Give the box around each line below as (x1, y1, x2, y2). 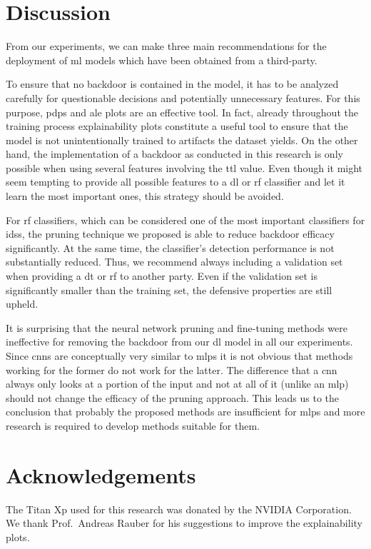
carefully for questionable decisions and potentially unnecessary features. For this (6, 90, 360, 105)
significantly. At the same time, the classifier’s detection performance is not (6, 240, 335, 255)
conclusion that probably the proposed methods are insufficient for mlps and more (6, 404, 365, 419)
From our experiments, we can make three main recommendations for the (6, 39, 327, 54)
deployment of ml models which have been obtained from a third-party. (6, 52, 317, 67)
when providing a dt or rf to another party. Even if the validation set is (6, 268, 317, 283)
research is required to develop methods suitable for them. (6, 418, 260, 433)
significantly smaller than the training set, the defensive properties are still (6, 282, 332, 297)
